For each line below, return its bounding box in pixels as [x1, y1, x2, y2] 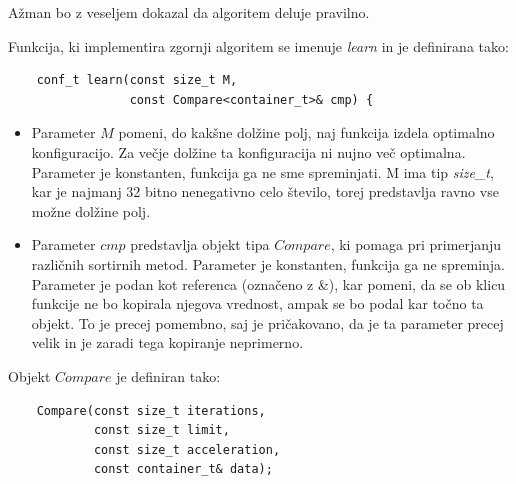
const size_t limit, [93, 423, 230, 438]
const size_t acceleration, [93, 442, 281, 457]
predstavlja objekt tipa [130, 234, 270, 255]
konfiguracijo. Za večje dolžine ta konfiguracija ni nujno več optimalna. [31, 141, 466, 162]
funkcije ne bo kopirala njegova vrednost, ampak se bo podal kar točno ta [31, 293, 484, 314]
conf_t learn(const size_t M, [36, 73, 238, 88]
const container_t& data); [93, 462, 273, 477]
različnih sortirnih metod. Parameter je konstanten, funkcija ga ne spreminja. [31, 253, 505, 274]
